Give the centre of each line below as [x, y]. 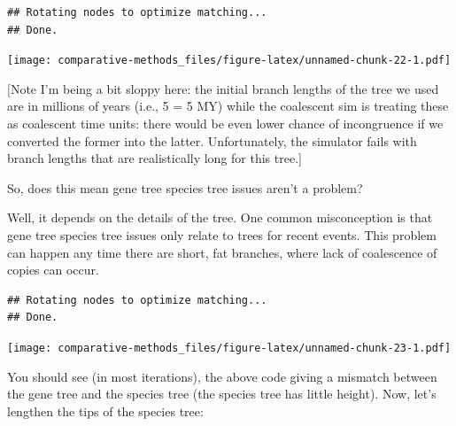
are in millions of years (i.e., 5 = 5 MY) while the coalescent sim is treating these [228, 106]
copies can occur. [53, 270]
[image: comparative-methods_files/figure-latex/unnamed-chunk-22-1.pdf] [229, 61]
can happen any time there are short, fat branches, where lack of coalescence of [222, 252]
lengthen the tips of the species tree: [105, 411]
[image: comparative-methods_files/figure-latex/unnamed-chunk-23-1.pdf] [229, 348]
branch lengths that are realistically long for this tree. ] [155, 158]
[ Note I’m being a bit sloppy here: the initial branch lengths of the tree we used [223, 88]
